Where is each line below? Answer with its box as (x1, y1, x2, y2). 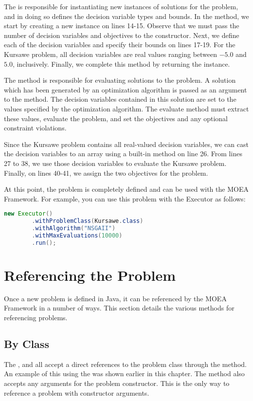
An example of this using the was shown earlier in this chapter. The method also (4, 368, 245, 379)
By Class (4, 336, 49, 351)
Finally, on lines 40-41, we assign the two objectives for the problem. (4, 167, 208, 178)
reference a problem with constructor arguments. (4, 387, 149, 398)
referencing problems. (4, 312, 68, 322)
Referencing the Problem (4, 265, 176, 285)
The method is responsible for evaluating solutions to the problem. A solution (4, 75, 236, 85)
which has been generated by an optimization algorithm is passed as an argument (4, 84, 247, 94)
